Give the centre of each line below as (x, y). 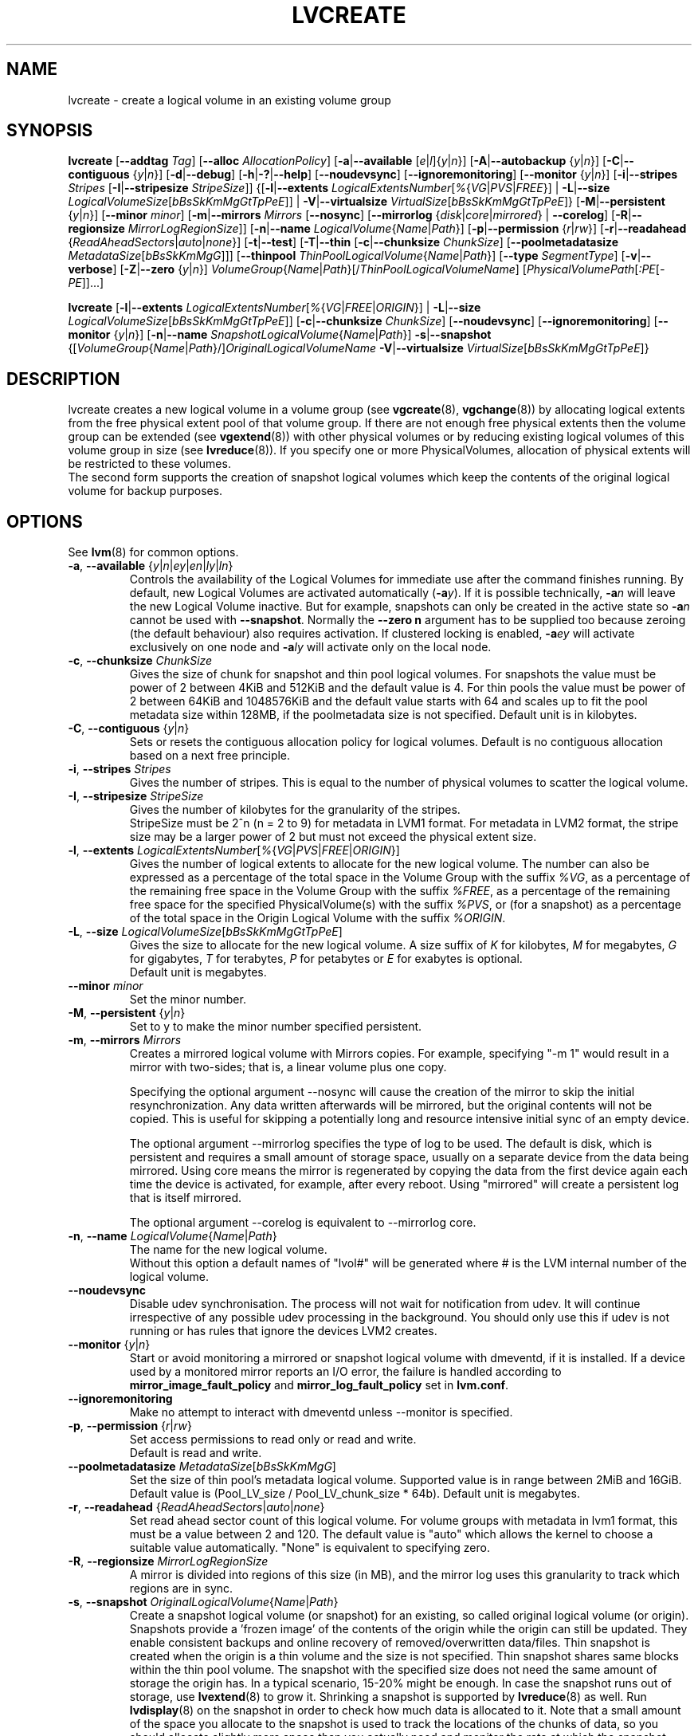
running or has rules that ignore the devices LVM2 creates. (283, 1331)
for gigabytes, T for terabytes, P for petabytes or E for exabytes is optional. (326, 959)
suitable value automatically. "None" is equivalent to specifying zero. (310, 1548)
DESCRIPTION (63, 379)
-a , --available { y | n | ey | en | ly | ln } (151, 566)
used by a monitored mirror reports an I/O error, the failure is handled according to (345, 1372)
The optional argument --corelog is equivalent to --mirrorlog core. (303, 1223)
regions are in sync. (181, 1589)
